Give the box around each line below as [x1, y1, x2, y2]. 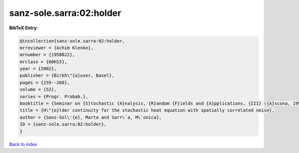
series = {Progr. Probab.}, [19, 93, 88, 99]
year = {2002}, [19, 66, 57, 72]
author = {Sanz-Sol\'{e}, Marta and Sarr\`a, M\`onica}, [19, 114, 162, 120]
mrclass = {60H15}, [19, 59, 67, 65]
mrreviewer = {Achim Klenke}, [19, 45, 94, 51]
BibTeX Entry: [9, 25, 38, 31]
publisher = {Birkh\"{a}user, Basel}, [19, 73, 115, 78]
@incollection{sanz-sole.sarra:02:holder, [19, 38, 125, 44]
